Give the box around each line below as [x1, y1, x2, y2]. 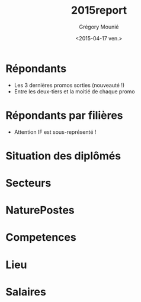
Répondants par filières [5, 108, 123, 122]
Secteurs [5, 177, 52, 190]
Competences [5, 231, 76, 244]
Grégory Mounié [79, 23, 119, 30]
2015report [70, 4, 127, 17]
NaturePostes [5, 203, 75, 217]
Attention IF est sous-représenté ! [14, 128, 97, 136]
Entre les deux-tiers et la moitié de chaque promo [14, 87, 136, 95]
